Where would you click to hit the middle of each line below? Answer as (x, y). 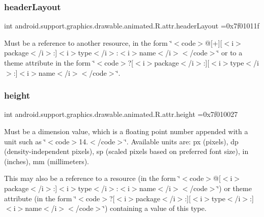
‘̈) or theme (234, 188)
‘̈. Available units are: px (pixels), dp (181, 141)
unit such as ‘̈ (25, 141)
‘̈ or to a (230, 53)
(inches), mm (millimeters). (47, 161)
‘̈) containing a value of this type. (155, 208)
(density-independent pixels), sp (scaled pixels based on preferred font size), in (126, 151)
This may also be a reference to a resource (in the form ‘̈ (92, 178)
